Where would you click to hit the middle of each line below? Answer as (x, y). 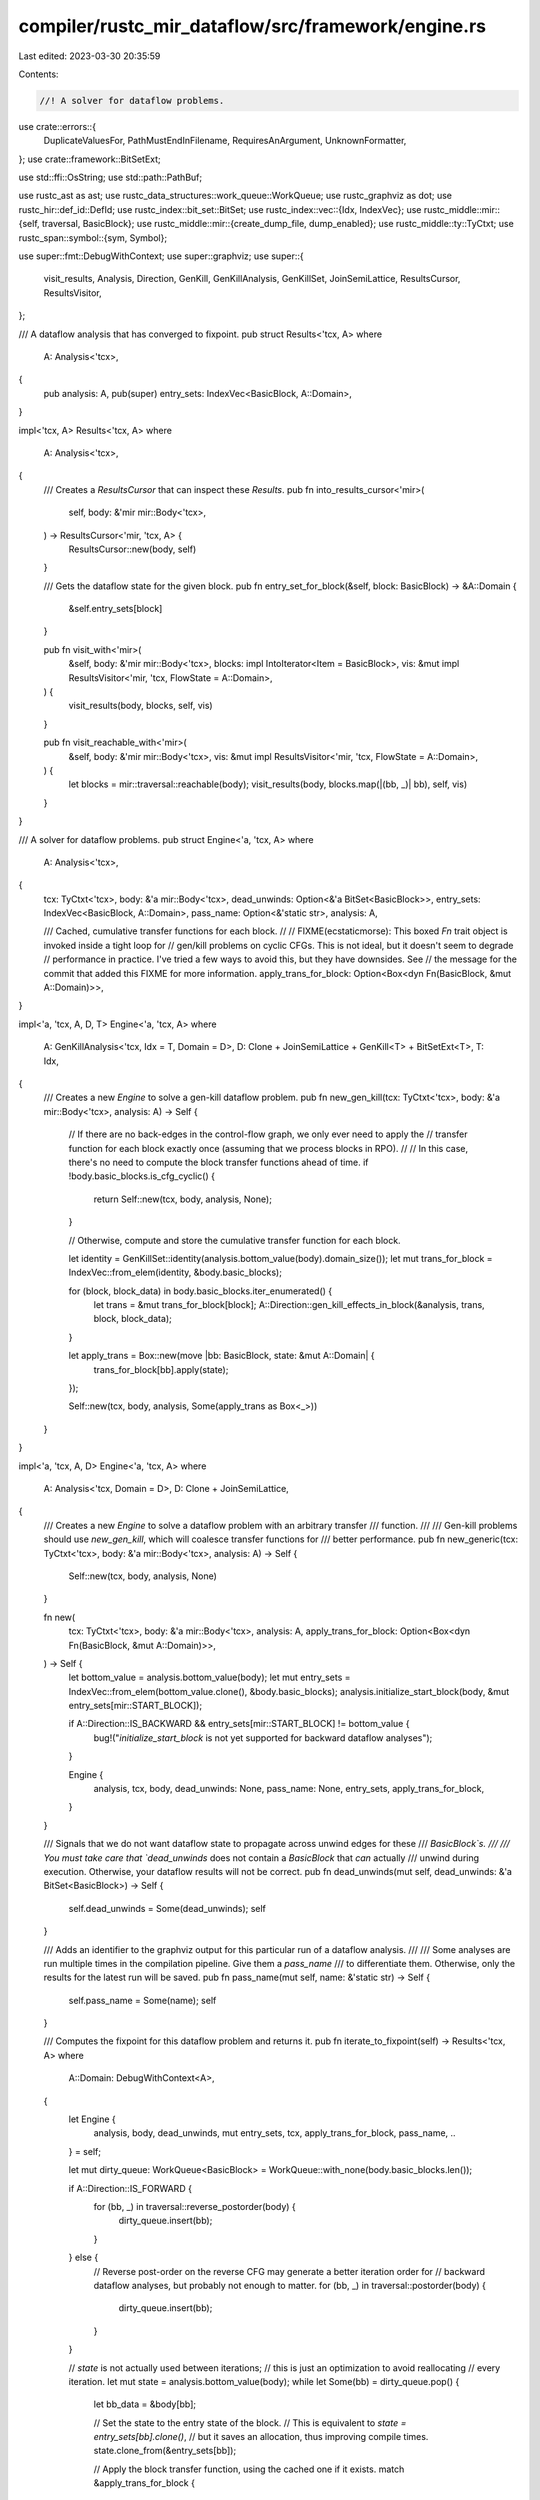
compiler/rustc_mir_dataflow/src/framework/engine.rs (252, 26)
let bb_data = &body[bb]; (145, 2404)
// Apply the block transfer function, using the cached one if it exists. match (249, 2469)
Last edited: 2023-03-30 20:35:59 (89, 56)
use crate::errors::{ (57, 126)
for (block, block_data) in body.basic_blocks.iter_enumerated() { (200, 1291)
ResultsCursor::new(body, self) (132, 549)
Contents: (38, 74)
